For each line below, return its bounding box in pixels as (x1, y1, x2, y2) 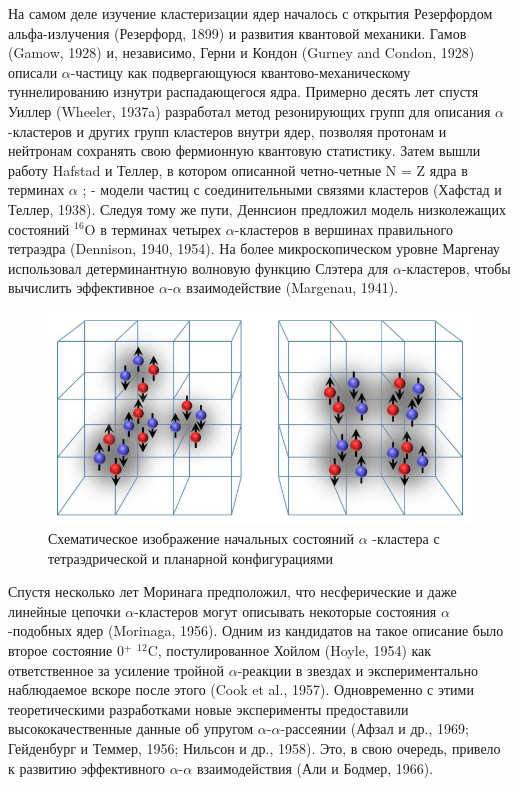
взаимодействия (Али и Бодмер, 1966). (196, 757, 434, 778)
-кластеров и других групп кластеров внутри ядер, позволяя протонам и (8, 120, 447, 141)
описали (8, 61, 58, 82)
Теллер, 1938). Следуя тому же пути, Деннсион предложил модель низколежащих (8, 198, 506, 219)
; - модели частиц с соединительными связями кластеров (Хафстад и (82, 179, 502, 200)
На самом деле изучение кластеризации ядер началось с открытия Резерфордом (8, 3, 493, 23)
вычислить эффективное (8, 277, 155, 298)
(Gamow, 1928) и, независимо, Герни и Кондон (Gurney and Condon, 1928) (8, 42, 475, 63)
